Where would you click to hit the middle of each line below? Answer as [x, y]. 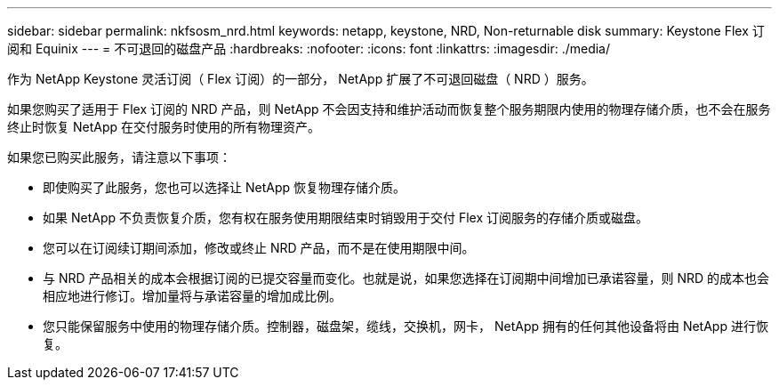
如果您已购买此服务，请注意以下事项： [119, 157]
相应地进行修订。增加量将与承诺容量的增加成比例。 [192, 296]
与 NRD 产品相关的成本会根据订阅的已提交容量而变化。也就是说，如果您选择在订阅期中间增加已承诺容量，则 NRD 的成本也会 [406, 278]
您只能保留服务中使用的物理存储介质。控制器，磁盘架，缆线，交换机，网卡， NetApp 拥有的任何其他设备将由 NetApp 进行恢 [406, 326]
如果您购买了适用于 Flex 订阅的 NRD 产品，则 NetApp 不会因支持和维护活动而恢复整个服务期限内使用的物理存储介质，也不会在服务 [389, 109]
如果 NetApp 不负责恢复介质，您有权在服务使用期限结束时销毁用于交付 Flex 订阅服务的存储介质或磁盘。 [345, 218]
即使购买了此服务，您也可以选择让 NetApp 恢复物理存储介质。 [224, 187]
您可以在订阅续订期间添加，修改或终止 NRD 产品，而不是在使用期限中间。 [259, 248]
